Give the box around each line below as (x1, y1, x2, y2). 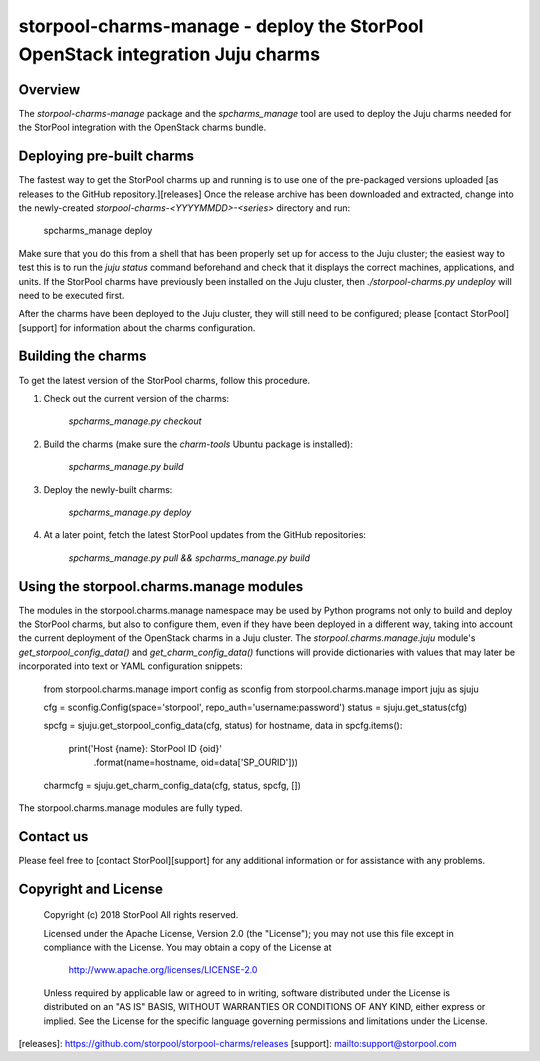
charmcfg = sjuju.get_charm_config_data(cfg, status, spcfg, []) (43, 779, 302, 791)
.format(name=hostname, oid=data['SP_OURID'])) (93, 756, 299, 769)
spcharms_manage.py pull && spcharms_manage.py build (68, 551, 310, 564)
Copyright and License (18, 880, 164, 897)
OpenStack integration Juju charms (18, 43, 320, 65)
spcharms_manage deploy (43, 225, 153, 237)
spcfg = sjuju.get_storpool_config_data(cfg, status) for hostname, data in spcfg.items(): (43, 720, 403, 732)
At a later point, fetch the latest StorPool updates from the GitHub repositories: (43, 529, 367, 541)
